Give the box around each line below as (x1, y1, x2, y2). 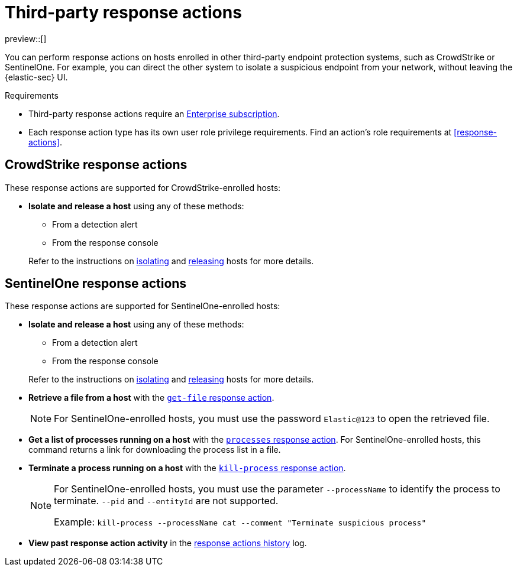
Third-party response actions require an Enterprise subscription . (28, 108, 280, 119)
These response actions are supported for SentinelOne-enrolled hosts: (5, 301, 280, 312)
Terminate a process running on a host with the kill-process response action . (28, 463, 346, 473)
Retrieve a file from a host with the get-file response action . (28, 392, 274, 403)
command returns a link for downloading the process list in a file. (28, 445, 281, 455)
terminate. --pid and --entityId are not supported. (54, 495, 279, 507)
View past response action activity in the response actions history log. (28, 538, 307, 549)
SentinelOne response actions (5, 276, 187, 291)
